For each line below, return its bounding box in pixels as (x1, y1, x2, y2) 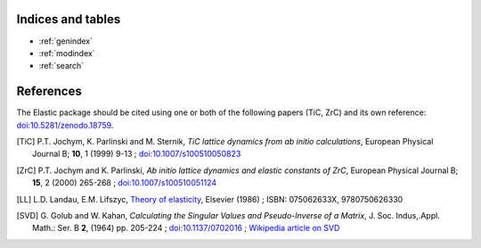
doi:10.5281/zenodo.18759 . (16, 120, 114, 130)
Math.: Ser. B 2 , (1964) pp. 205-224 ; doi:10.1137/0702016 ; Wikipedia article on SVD (32, 223, 340, 234)
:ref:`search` (38, 61, 85, 71)
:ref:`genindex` (38, 36, 94, 46)
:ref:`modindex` (38, 47, 95, 58)
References (16, 84, 82, 99)
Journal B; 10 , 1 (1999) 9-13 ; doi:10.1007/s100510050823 (32, 148, 241, 160)
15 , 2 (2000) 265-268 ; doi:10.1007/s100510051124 (32, 178, 217, 188)
